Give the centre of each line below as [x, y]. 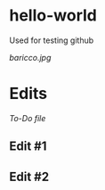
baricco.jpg [30, 57]
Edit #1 [28, 147]
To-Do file [28, 118]
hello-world [53, 16]
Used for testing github [52, 40]
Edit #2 [29, 176]
